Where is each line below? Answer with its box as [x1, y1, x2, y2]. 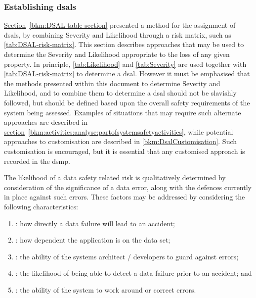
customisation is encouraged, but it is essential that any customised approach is [4, 146, 245, 156]
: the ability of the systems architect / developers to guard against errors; [15, 251, 239, 261]
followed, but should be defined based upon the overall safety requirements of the [4, 97, 250, 107]
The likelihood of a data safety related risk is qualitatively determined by [4, 172, 226, 183]
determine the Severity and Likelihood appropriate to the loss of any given [4, 49, 230, 59]
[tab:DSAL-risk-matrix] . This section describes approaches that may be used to [4, 39, 244, 50]
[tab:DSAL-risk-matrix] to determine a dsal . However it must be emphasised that [4, 68, 250, 79]
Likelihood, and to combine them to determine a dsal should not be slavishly [4, 88, 237, 98]
